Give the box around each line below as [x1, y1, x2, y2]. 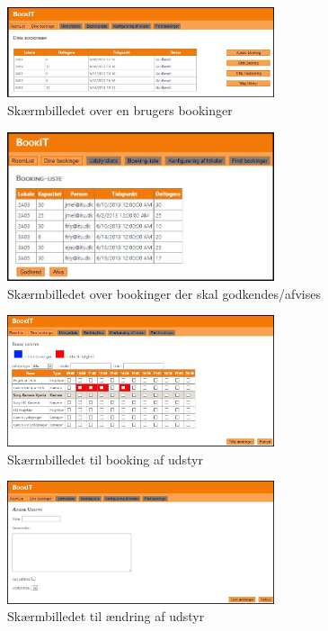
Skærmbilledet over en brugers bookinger [7, 101, 233, 120]
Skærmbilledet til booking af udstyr [7, 449, 203, 468]
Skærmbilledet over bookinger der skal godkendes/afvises [7, 284, 321, 302]
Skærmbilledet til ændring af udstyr [7, 607, 205, 626]
